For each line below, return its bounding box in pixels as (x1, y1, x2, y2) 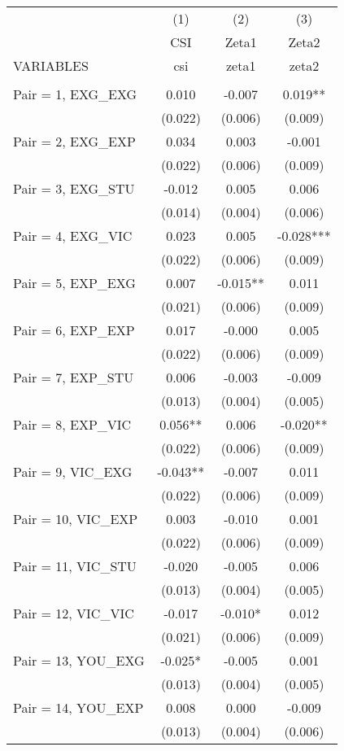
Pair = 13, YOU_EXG (13, 651, 145, 670)
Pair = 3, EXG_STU (13, 179, 135, 198)
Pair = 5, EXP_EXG (13, 273, 136, 292)
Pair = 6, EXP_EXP (13, 321, 135, 339)
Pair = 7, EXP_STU (13, 368, 134, 386)
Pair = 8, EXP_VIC (13, 415, 132, 434)
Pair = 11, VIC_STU (13, 557, 137, 575)
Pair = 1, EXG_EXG (13, 85, 137, 103)
